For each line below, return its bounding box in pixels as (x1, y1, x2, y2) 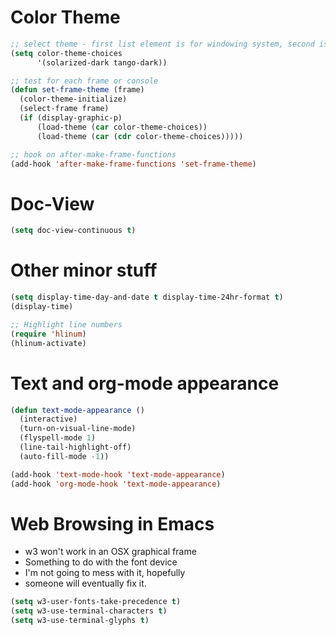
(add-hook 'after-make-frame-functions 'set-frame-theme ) (10, 159, 257, 169)
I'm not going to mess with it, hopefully (24, 567, 186, 579)
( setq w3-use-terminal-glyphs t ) (10, 616, 150, 626)
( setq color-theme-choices (10, 48, 123, 58)
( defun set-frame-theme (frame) (10, 85, 145, 95)
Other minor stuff (10, 259, 158, 282)
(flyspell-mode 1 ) (19, 433, 97, 443)
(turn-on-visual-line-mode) (19, 424, 137, 434)
